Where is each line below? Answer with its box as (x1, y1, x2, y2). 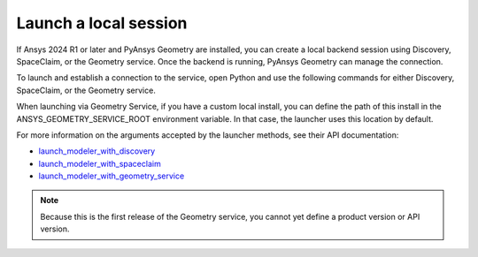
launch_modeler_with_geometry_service (38, 170, 185, 181)
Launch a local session (16, 13, 188, 33)
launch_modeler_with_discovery (38, 146, 156, 156)
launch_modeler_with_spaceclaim (38, 158, 161, 169)
